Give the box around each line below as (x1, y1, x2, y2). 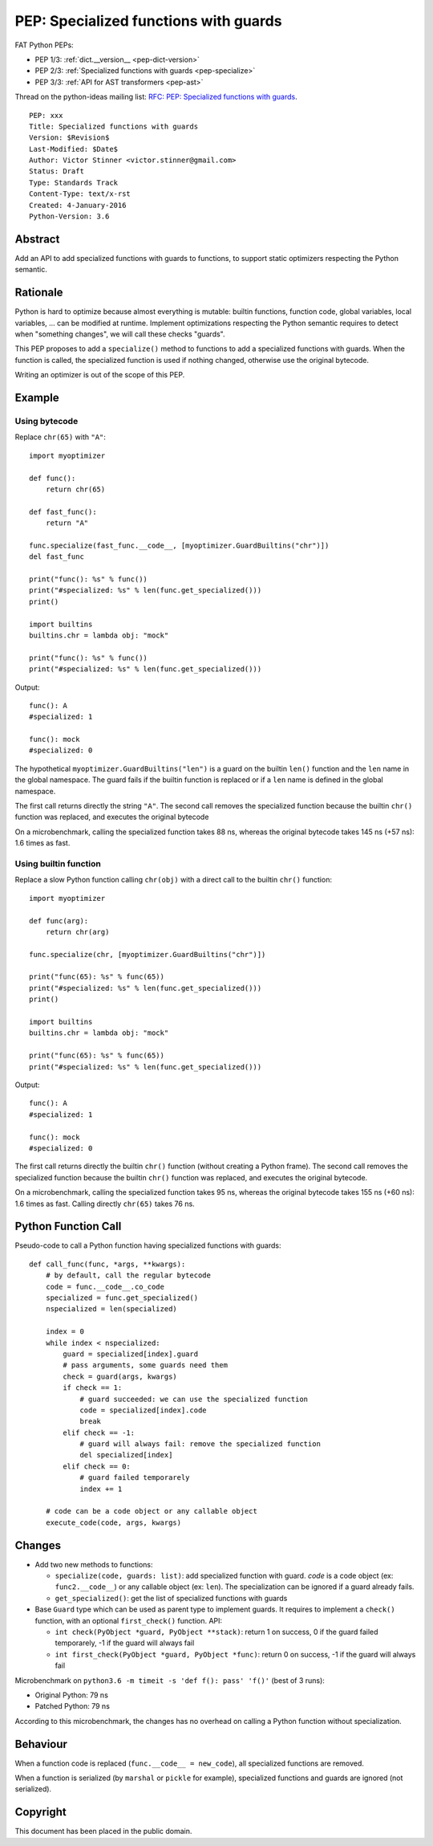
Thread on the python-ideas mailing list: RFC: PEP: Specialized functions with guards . (14, 92, 297, 102)
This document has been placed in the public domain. (14, 1827, 192, 1836)
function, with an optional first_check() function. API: (34, 1616, 223, 1625)
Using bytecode (14, 415, 79, 426)
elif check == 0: (63, 1461, 132, 1471)
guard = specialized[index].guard (63, 1349, 199, 1359)
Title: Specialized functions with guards (29, 121, 199, 131)
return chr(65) (45, 484, 106, 494)
